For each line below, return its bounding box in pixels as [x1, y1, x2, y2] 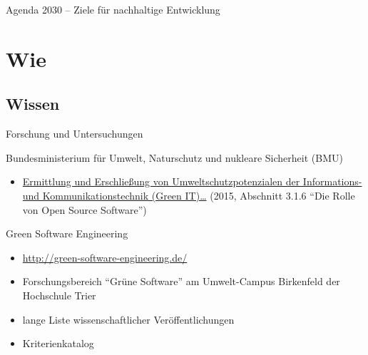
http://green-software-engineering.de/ [22, 249, 188, 264]
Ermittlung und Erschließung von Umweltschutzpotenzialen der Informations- [22, 174, 362, 189]
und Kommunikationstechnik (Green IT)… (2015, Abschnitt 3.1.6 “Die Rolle [22, 187, 355, 202]
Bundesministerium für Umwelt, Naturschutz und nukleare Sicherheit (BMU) [6, 150, 343, 165]
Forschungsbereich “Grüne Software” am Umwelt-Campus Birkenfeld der [22, 274, 340, 289]
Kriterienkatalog [22, 336, 94, 351]
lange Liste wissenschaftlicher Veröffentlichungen [22, 312, 235, 326]
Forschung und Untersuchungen [6, 126, 143, 141]
